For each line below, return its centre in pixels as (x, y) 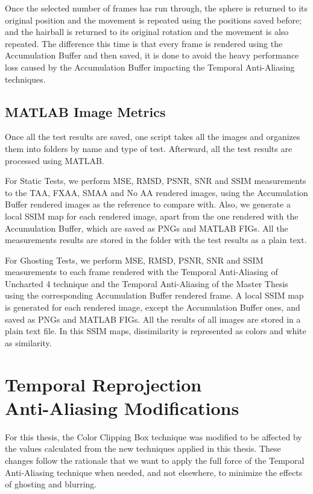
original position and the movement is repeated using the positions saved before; (153, 20)
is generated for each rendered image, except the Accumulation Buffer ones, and (153, 307)
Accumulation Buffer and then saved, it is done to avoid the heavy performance (152, 55)
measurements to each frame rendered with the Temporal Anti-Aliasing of (141, 272)
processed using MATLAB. (55, 160)
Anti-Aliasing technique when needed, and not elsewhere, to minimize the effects (154, 472)
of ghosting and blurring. (51, 484)
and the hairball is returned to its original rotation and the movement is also (147, 32)
